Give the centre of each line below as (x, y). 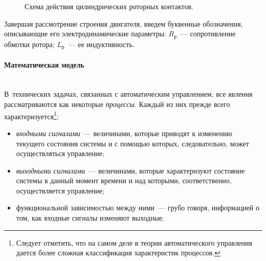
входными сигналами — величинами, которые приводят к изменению (124, 133)
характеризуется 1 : (31, 115)
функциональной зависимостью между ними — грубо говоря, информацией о (138, 208)
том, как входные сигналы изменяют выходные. (90, 218)
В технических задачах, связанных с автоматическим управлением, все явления (128, 94)
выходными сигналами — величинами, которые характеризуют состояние (130, 170)
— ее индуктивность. (101, 44)
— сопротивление (208, 34)
